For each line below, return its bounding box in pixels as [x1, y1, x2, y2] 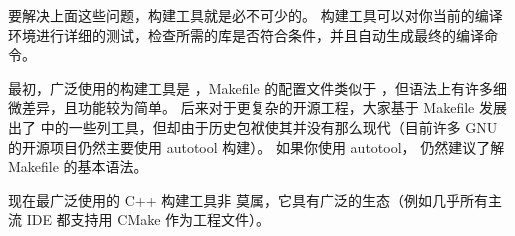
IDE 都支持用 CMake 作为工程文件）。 [26, 209, 271, 230]
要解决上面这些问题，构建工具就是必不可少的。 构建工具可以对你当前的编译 [8, 5, 503, 25]
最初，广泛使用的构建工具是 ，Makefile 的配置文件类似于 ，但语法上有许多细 [8, 77, 507, 98]
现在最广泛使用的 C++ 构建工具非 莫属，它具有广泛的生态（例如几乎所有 [8, 189, 488, 210]
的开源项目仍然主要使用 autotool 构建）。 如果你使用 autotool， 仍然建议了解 [8, 136, 505, 157]
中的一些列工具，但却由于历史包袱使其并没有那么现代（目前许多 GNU [40, 116, 498, 137]
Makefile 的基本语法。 [8, 156, 148, 177]
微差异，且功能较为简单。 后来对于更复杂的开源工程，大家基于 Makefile [8, 97, 475, 118]
